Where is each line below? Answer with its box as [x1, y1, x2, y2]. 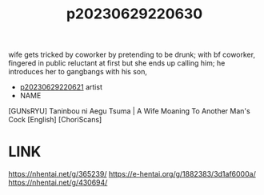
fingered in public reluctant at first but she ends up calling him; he [8, 58, 226, 68]
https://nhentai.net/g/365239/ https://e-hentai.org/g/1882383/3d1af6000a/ [8, 169, 256, 179]
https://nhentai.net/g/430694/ [8, 177, 108, 188]
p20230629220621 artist [19, 82, 102, 92]
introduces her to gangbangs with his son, [8, 67, 148, 77]
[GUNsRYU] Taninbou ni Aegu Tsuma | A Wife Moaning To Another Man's [8, 106, 250, 116]
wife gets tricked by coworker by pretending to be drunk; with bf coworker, [8, 50, 256, 60]
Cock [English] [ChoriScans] [8, 115, 102, 125]
